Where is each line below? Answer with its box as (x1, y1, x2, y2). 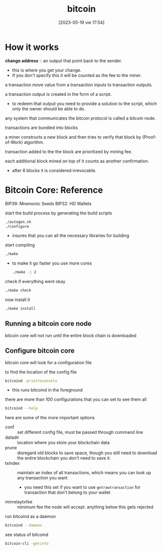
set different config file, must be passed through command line (17, 429, 143, 435)
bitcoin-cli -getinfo (5, 541, 49, 546)
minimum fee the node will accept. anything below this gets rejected (17, 504, 154, 510)
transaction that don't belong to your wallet (24, 490, 111, 496)
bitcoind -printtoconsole (5, 378, 57, 383)
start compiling (5, 242, 35, 248)
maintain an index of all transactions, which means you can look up (17, 470, 151, 476)
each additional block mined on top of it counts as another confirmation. (5, 158, 149, 164)
